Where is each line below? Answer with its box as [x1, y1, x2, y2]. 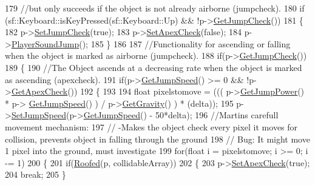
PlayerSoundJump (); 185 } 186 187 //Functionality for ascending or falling [11, 37, 291, 50]
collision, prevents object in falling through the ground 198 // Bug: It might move [5, 132, 310, 145]
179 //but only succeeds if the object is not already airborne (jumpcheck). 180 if [5, 2, 305, 14]
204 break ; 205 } [5, 168, 66, 181]
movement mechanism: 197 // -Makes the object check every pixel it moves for [5, 120, 298, 133]
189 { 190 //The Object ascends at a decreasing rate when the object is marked [5, 61, 302, 73]
